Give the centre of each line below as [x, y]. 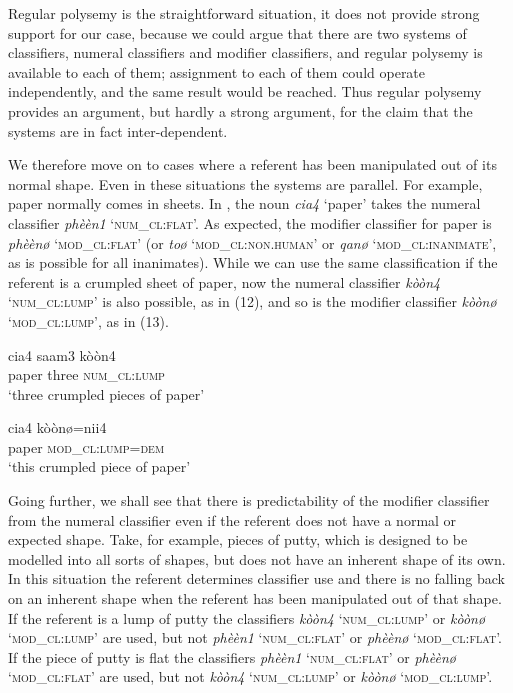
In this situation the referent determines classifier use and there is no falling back [256, 578]
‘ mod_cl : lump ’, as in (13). [88, 320]
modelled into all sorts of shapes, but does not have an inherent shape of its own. [257, 558]
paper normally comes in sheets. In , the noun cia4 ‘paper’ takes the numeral [244, 203]
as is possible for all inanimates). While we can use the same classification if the [253, 262]
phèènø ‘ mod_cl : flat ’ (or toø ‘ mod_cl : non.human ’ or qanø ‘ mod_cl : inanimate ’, [252, 242]
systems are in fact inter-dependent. [118, 130]
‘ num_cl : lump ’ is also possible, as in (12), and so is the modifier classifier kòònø [252, 301]
